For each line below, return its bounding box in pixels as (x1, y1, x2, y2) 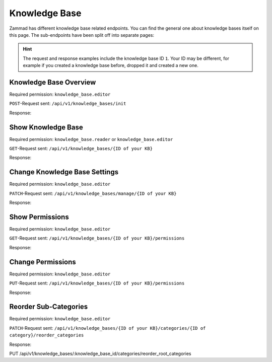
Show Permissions (9, 212, 69, 221)
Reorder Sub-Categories (9, 303, 88, 311)
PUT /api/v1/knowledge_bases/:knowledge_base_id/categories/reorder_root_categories (9, 350, 191, 357)
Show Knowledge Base (9, 123, 83, 131)
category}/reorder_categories (9, 332, 84, 338)
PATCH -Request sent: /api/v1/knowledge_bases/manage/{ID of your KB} (9, 190, 177, 196)
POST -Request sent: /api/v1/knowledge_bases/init (9, 101, 126, 107)
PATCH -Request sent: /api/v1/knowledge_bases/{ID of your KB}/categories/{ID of (9, 325, 206, 331)
